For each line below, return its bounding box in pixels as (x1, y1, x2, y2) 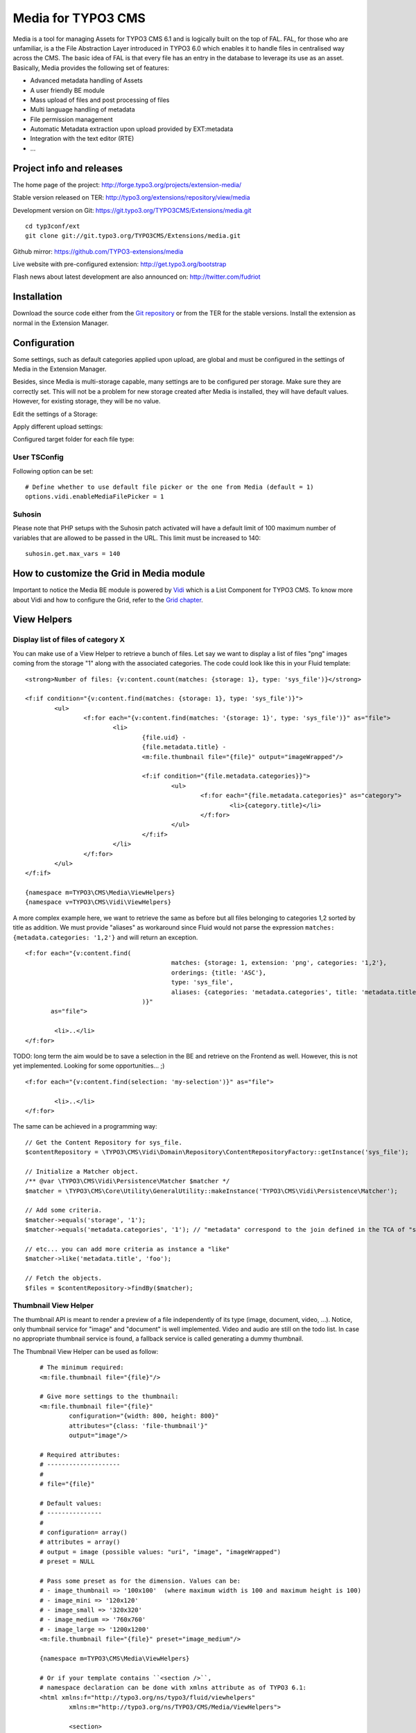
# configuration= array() (39, 1529, 128, 1536)
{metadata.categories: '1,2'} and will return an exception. (12, 933, 198, 941)
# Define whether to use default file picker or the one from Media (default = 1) (25, 482, 314, 491)
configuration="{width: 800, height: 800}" (69, 1412, 219, 1420)
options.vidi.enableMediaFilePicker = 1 (25, 493, 164, 500)
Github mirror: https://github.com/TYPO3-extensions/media (12, 247, 184, 256)
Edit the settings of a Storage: (12, 410, 98, 418)
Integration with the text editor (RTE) (30, 134, 135, 143)
